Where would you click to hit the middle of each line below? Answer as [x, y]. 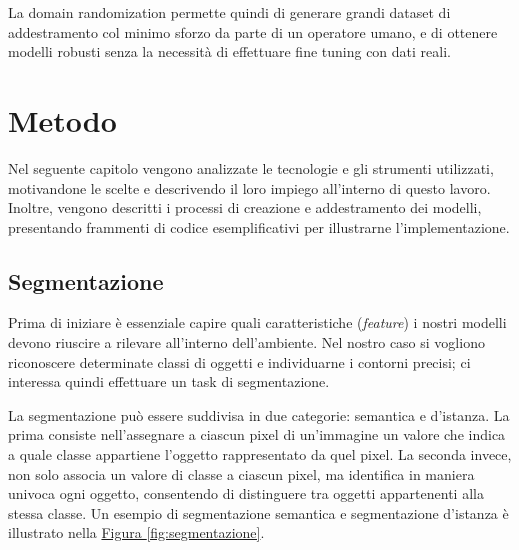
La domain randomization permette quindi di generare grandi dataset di [229, 12]
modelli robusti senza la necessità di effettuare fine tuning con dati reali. [229, 51]
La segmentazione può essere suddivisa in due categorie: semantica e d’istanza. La [259, 414]
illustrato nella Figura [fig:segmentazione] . [136, 532]
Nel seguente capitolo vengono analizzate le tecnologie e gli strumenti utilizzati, [251, 167]
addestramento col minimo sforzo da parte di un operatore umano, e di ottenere [253, 31]
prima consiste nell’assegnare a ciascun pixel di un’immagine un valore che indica [257, 434]
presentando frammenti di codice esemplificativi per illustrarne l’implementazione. [259, 226]
